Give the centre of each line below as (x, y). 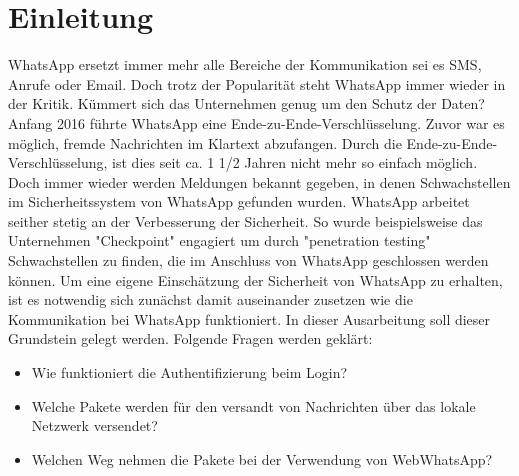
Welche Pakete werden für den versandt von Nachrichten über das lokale (253, 405)
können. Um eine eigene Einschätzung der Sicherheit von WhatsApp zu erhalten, (255, 279)
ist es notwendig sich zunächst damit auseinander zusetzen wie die (210, 299)
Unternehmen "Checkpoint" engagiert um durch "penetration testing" (219, 240)
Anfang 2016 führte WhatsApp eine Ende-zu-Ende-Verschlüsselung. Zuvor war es (256, 122)
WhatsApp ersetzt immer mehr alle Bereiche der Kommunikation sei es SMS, (245, 64)
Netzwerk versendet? (94, 425)
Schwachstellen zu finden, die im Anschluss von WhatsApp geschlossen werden (248, 260)
